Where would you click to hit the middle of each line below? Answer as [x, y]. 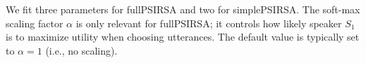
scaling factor [35, 23]
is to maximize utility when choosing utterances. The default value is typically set [183, 37]
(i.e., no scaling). [81, 50]
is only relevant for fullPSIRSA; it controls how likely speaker [209, 23]
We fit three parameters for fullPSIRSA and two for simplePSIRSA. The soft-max [183, 9]
